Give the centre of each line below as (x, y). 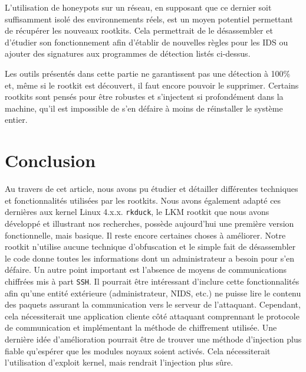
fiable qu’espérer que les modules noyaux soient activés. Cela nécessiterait (138, 350)
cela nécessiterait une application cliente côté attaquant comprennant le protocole (152, 316)
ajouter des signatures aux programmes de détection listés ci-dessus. (128, 53)
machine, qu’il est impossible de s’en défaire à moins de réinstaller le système (144, 108)
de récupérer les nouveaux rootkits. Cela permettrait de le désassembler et (139, 30)
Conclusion (50, 160)
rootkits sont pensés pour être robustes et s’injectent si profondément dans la (144, 97)
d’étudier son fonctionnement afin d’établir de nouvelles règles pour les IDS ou (147, 42)
